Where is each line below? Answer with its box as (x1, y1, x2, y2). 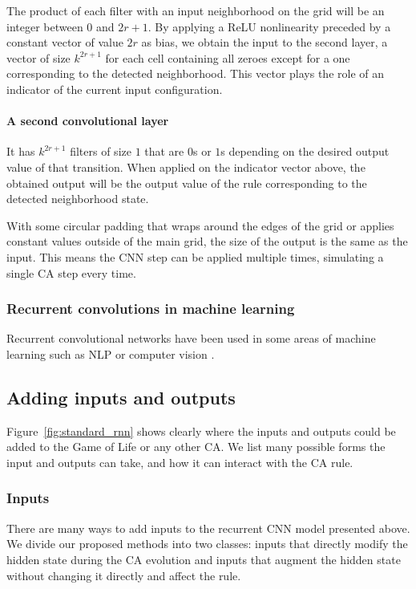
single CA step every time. (6, 264, 136, 281)
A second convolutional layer (6, 112, 169, 129)
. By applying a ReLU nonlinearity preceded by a (147, 18, 391, 35)
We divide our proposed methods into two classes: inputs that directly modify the (6, 535, 408, 552)
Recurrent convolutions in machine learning (6, 299, 295, 319)
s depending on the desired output (220, 143, 390, 160)
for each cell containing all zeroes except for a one (105, 49, 350, 66)
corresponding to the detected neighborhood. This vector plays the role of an (6, 65, 385, 82)
